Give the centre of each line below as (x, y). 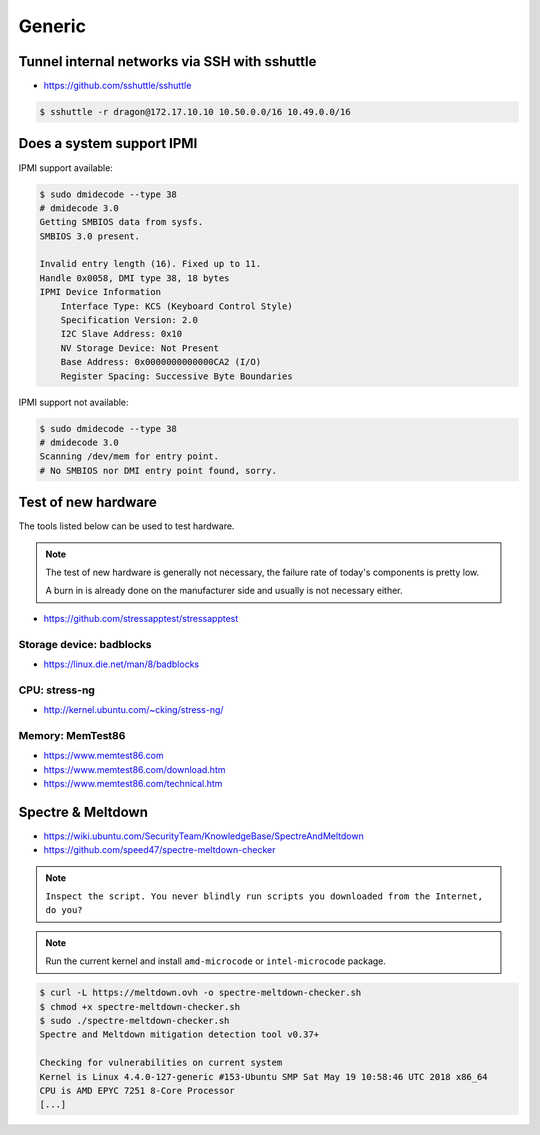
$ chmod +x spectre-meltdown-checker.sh (139, 1006)
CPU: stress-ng (56, 690)
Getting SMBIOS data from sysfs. (121, 222)
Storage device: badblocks (85, 644)
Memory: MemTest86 (72, 735)
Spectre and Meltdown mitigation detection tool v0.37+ (179, 1034)
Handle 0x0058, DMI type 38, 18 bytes (134, 278)
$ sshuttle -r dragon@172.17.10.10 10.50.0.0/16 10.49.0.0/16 (195, 112)
